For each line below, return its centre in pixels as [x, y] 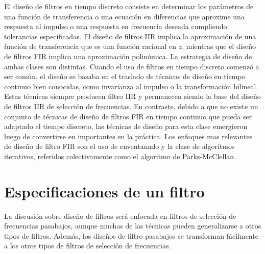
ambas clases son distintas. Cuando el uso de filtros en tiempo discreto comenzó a [132, 66]
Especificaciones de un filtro [104, 191]
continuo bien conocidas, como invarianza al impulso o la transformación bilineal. [131, 86]
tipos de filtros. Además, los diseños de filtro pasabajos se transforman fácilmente [131, 235]
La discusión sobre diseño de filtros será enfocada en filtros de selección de [120, 215]
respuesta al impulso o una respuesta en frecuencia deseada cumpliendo [116, 26]
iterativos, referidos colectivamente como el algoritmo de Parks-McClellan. [120, 156]
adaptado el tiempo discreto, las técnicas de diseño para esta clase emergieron [126, 126]
